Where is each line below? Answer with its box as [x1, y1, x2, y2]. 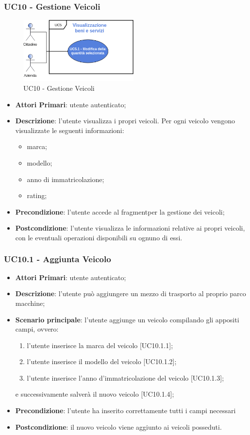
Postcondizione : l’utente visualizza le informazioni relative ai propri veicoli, [15, 223, 245, 233]
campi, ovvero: [15, 324, 59, 334]
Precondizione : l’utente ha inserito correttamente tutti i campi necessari [15, 405, 236, 416]
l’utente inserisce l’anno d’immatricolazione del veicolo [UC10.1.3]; [27, 372, 224, 383]
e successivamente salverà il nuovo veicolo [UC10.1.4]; [15, 389, 174, 399]
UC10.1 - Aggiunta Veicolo [4, 253, 111, 265]
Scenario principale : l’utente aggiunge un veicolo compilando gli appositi [15, 314, 239, 324]
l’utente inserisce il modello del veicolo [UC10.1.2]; [27, 356, 177, 367]
